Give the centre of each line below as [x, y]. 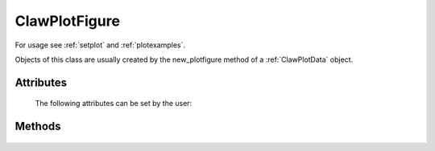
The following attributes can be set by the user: [114, 104]
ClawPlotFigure [68, 21]
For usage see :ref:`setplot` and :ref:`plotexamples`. [100, 45]
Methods [38, 127]
